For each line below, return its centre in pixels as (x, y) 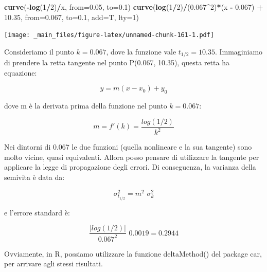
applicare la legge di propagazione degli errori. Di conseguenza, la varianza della (130, 167)
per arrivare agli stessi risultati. (54, 264)
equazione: (21, 72)
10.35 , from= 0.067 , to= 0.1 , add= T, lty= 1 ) (72, 17)
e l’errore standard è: (37, 212)
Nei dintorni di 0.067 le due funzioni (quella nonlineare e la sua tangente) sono (128, 147)
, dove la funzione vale (141, 51)
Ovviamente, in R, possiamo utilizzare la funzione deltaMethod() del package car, (133, 253)
